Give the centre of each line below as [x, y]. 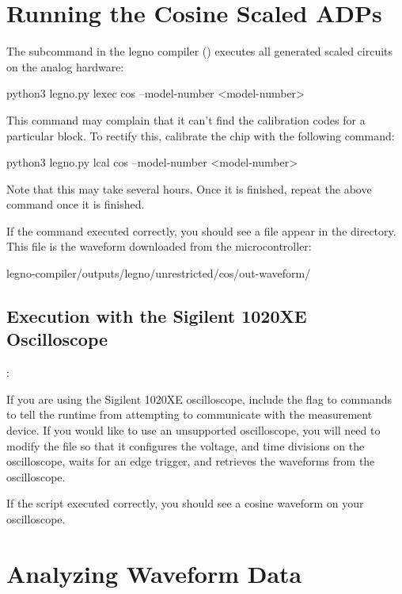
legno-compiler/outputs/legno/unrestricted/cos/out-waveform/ [159, 273]
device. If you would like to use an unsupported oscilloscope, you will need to [193, 430]
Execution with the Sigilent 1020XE [157, 316]
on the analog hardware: [65, 66]
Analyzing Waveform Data [154, 573]
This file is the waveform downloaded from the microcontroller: [159, 246]
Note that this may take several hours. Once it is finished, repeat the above [189, 188]
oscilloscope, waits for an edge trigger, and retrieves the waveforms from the [191, 461]
